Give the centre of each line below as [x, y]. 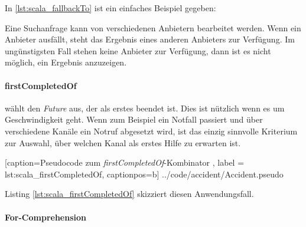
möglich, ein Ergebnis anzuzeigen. [66, 62]
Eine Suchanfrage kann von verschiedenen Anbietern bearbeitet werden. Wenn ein [153, 27]
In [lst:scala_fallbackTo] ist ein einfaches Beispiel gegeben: [110, 8]
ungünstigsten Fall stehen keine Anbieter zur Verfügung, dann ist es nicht [138, 50]
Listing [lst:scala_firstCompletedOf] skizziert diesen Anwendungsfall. [129, 194]
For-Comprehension [45, 217]
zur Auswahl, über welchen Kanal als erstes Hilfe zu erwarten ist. [123, 142]
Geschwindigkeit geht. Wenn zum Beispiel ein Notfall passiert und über [134, 119]
